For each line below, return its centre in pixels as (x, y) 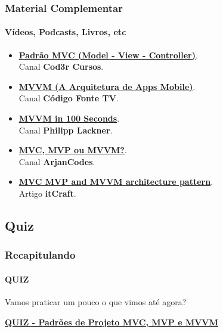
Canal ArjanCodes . (57, 161)
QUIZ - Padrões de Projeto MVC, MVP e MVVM (112, 322)
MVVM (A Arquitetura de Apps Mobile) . (107, 86)
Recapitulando (40, 255)
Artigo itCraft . (47, 193)
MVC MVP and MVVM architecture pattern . (116, 181)
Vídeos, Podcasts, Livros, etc (66, 32)
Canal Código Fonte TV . (69, 98)
